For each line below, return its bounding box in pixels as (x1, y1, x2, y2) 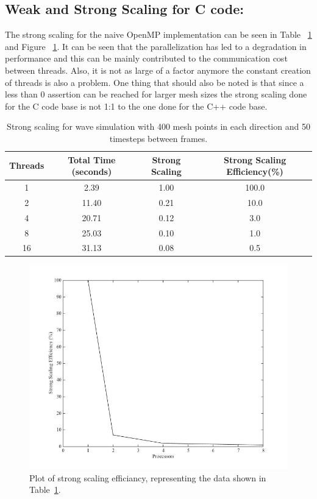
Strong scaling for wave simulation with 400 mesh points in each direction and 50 (7, 120, 310, 133)
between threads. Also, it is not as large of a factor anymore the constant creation (5, 63, 311, 76)
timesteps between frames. (109, 132, 208, 144)
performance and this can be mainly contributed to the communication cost (5, 52, 288, 65)
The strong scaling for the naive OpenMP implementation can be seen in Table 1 (5, 28, 312, 41)
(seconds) (71, 165, 112, 178)
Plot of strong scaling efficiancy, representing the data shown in (29, 471, 266, 484)
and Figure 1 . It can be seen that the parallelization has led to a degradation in (5, 40, 307, 52)
